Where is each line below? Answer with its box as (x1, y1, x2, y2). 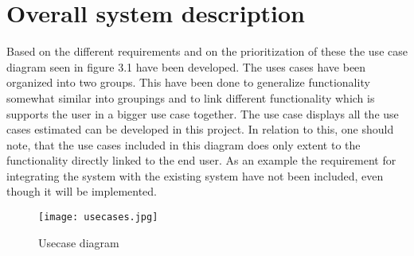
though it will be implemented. (6, 183, 158, 200)
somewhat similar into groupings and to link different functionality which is (6, 89, 375, 106)
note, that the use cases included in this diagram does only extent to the (6, 136, 361, 153)
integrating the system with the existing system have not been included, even (6, 167, 384, 184)
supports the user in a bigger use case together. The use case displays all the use (6, 105, 399, 122)
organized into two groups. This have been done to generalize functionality (6, 74, 370, 91)
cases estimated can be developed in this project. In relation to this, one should (6, 121, 394, 138)
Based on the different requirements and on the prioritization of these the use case (6, 43, 408, 60)
